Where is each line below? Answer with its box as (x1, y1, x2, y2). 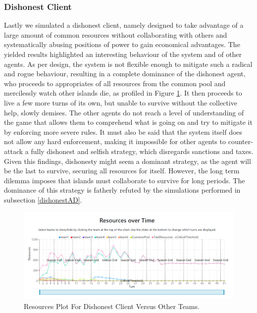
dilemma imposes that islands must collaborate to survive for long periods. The (4, 175, 245, 185)
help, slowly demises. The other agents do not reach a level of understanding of (4, 107, 244, 117)
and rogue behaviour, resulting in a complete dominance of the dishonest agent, (4, 68, 246, 79)
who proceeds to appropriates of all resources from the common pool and (4, 78, 226, 88)
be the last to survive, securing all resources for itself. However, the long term (4, 165, 240, 176)
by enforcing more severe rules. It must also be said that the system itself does (4, 126, 243, 137)
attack (4, 146, 23, 156)
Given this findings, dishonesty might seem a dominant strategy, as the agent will (4, 156, 251, 166)
